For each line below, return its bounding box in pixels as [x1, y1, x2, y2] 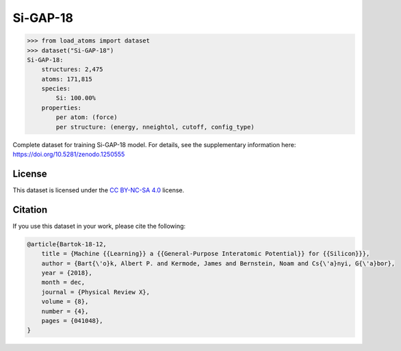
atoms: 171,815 [41, 75, 92, 83]
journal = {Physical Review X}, [41, 288, 151, 296]
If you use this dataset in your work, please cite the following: [12, 222, 186, 230]
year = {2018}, [41, 269, 92, 276]
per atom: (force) [55, 114, 118, 121]
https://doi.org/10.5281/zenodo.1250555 [12, 151, 125, 159]
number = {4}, [41, 307, 89, 315]
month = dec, [41, 278, 86, 287]
